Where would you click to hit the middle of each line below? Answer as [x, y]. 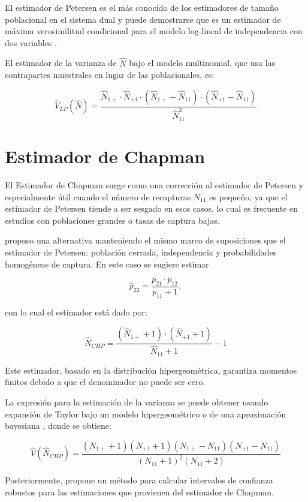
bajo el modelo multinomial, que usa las [202, 63]
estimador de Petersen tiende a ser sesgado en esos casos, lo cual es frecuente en [152, 208]
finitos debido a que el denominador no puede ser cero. [105, 382]
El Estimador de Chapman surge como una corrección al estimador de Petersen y [154, 184]
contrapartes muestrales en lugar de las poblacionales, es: [110, 75]
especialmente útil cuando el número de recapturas [98, 196]
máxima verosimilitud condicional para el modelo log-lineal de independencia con [154, 31]
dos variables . [31, 42]
